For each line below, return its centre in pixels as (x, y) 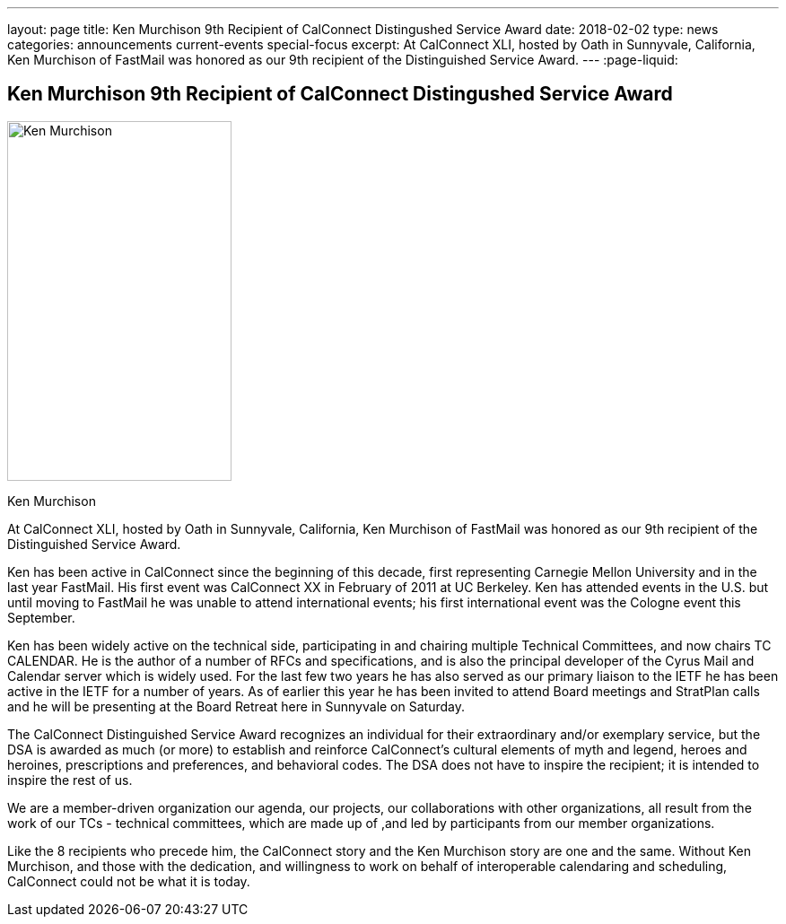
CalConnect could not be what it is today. (129, 881)
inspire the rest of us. (70, 780)
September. (41, 617)
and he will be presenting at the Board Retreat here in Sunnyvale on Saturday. (236, 706)
